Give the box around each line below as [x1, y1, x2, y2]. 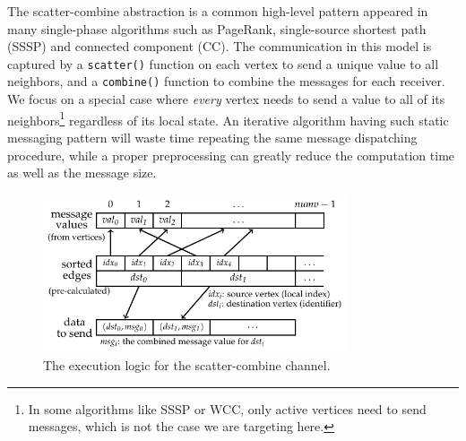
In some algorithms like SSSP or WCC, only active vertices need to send [28, 399, 427, 418]
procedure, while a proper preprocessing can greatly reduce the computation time [7, 145, 455, 164]
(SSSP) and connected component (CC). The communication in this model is [7, 37, 432, 56]
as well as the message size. [7, 163, 157, 182]
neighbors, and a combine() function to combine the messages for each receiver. [7, 72, 445, 91]
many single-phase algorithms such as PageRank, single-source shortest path [7, 19, 427, 38]
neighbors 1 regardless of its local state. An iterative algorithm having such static [7, 108, 449, 129]
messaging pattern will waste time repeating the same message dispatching [7, 127, 418, 146]
